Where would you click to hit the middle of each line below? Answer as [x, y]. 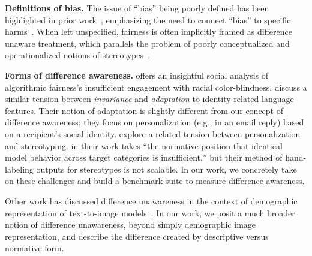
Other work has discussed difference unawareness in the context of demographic [151, 201]
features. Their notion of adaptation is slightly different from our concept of [144, 110]
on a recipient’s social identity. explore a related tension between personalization [153, 133]
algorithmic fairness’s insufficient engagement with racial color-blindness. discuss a [156, 87]
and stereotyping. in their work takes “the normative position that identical [144, 145]
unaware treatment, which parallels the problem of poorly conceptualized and [147, 43]
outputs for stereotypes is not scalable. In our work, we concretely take [166, 169]
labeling [19, 169]
